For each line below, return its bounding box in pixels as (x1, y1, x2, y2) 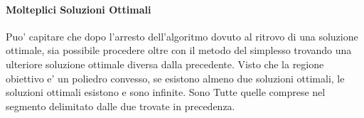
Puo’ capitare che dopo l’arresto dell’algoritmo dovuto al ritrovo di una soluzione (6, 28, 358, 43)
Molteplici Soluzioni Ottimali (6, 1, 151, 16)
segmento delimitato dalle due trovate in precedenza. (6, 98, 235, 113)
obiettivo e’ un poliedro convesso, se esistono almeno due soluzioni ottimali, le (6, 70, 345, 85)
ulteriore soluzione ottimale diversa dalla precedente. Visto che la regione (6, 56, 324, 71)
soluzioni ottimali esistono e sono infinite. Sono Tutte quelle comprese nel (6, 85, 326, 100)
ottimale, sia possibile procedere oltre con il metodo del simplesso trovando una (6, 43, 352, 58)
